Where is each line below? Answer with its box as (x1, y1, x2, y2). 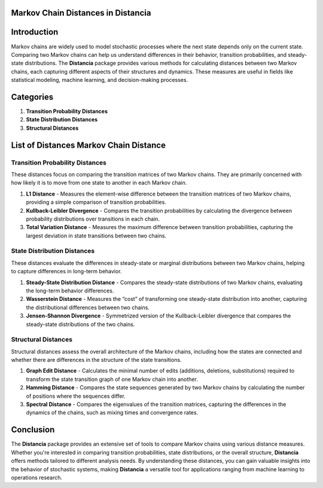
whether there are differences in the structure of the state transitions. (11, 356, 182, 364)
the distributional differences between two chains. (26, 304, 150, 311)
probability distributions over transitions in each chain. (26, 215, 160, 222)
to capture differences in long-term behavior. (11, 268, 122, 275)
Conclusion (11, 425, 55, 435)
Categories (11, 91, 54, 102)
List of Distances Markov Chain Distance (11, 140, 166, 150)
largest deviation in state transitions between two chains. (26, 232, 167, 239)
